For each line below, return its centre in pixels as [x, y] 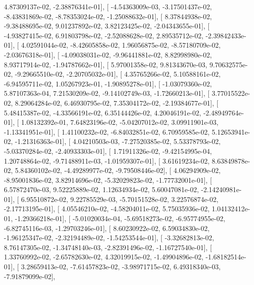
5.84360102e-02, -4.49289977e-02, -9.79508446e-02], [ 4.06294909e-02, [118, 170]
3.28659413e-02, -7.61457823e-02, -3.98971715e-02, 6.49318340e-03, [121, 267]
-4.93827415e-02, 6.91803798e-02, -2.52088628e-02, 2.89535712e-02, [104, 35]
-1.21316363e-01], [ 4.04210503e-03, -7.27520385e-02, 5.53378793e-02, [118, 141]
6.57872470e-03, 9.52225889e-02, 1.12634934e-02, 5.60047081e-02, [101, 189]
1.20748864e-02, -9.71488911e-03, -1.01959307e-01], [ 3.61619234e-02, [107, 160]
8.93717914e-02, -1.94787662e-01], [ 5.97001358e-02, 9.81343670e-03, [106, 64]
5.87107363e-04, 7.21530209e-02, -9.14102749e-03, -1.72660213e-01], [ [107, 93]
